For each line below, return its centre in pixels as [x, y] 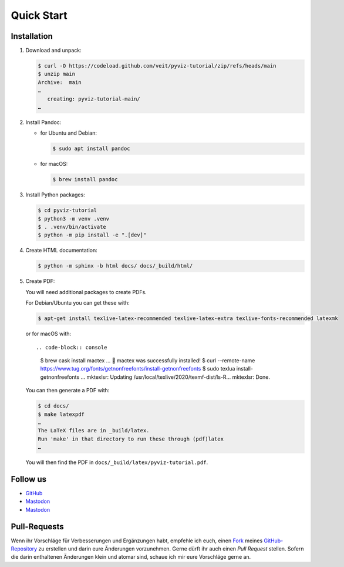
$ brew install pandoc [85, 180]
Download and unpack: [53, 51]
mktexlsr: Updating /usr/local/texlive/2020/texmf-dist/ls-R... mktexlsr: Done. [178, 377]
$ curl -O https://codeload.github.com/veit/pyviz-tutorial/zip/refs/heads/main [157, 66]
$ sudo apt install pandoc [91, 149]
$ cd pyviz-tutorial [67, 211]
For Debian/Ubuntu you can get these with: [77, 303]
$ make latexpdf [61, 414]
